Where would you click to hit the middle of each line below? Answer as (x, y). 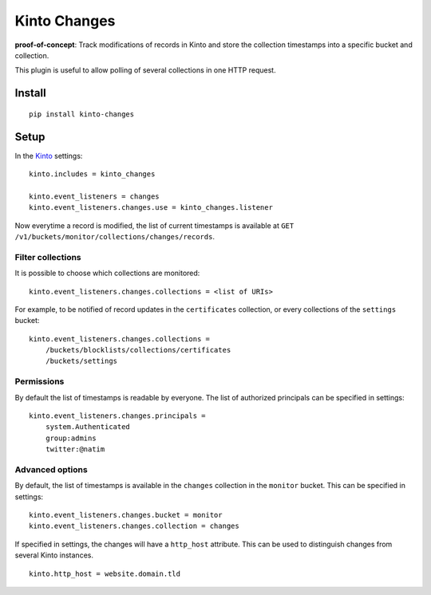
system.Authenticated (88, 427)
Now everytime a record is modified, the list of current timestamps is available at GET (154, 225)
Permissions (40, 381)
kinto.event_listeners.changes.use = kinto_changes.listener (151, 208)
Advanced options (51, 469)
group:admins (71, 438)
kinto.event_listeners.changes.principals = (118, 416)
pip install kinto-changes (82, 114)
